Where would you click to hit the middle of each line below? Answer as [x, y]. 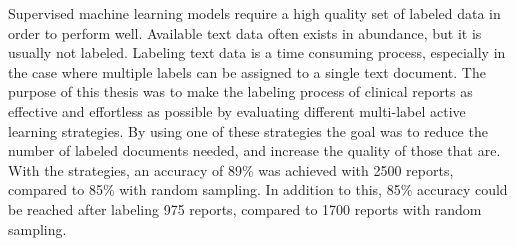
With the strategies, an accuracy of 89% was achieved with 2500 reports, [231, 169]
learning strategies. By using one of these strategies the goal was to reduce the [248, 130]
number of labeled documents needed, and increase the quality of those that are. [254, 150]
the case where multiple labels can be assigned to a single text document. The [247, 71]
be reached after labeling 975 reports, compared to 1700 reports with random [245, 208]
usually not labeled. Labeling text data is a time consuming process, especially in [257, 52]
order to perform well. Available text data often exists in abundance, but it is [245, 32]
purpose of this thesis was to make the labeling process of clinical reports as [240, 91]
